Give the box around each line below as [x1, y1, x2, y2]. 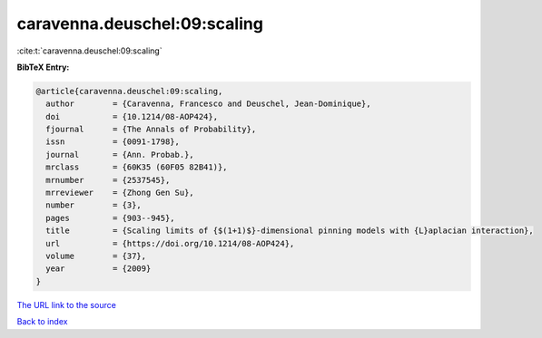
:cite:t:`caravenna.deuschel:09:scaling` [16, 45, 163, 56]
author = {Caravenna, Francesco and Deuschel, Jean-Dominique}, [45, 99, 371, 109]
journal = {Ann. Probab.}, [45, 150, 194, 159]
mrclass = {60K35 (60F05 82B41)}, [45, 162, 228, 172]
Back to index [16, 316, 68, 327]
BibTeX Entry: [16, 62, 70, 72]
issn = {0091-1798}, [45, 137, 181, 147]
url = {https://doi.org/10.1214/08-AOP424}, [45, 238, 295, 248]
